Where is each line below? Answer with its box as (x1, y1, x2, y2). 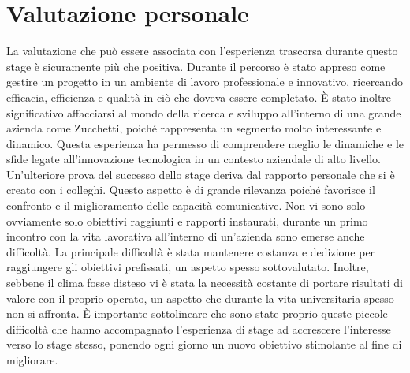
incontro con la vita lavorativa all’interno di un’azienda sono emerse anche (6, 228, 365, 244)
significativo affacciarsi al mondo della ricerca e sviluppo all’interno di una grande (6, 104, 401, 121)
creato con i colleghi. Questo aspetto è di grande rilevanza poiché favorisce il (6, 181, 375, 198)
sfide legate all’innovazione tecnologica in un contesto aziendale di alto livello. (6, 151, 381, 167)
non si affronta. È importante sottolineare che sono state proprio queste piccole (6, 305, 388, 322)
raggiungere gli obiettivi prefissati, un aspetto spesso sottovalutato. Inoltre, (6, 259, 369, 275)
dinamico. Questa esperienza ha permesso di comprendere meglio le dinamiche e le (6, 135, 404, 151)
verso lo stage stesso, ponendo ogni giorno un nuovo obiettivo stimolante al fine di (6, 336, 402, 352)
